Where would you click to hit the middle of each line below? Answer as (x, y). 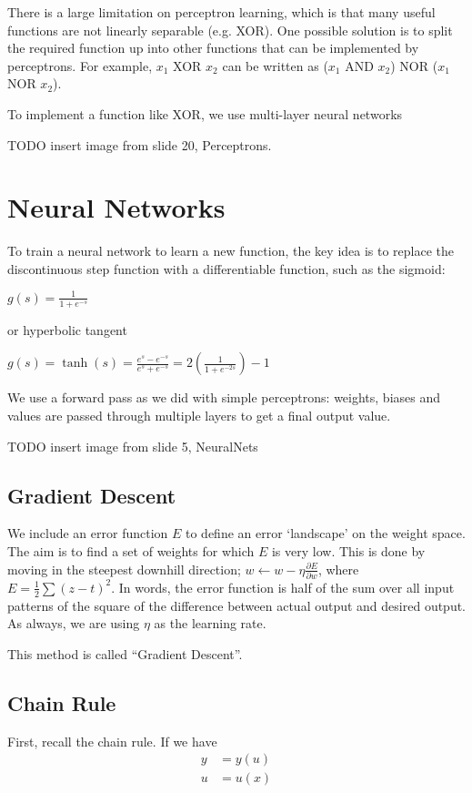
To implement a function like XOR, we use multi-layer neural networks (205, 113)
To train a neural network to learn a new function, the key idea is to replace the (231, 251)
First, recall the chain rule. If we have (112, 741)
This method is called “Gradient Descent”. (125, 653)
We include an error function (88, 533)
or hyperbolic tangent (67, 329)
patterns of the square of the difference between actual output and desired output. (237, 605)
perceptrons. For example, (80, 65)
